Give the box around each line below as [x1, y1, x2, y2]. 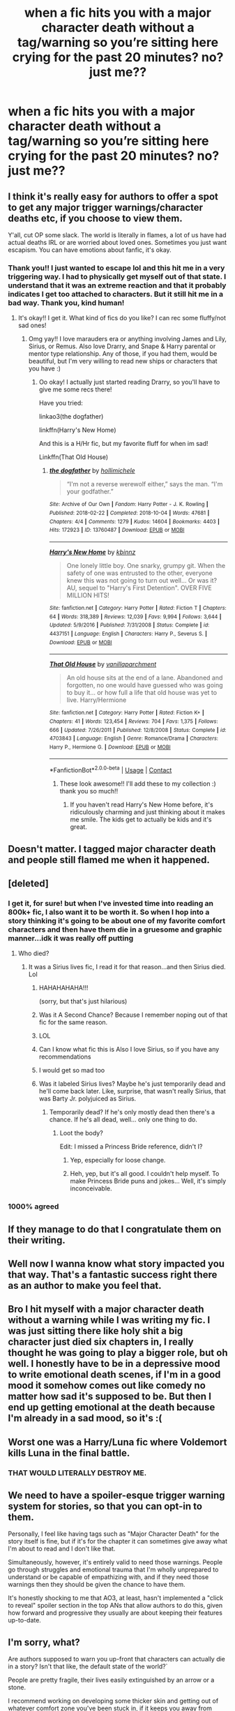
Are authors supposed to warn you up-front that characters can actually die [8, 1655, 226, 1664]
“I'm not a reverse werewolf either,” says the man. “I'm [66, 480, 223, 488]
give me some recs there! [38, 385, 112, 394]
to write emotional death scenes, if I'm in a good [8, 1369, 221, 1381]
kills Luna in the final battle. [8, 1447, 130, 1459]
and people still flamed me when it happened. [8, 853, 210, 866]
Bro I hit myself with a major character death [8, 1303, 204, 1315]
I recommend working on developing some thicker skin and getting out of [8, 1697, 219, 1705]
